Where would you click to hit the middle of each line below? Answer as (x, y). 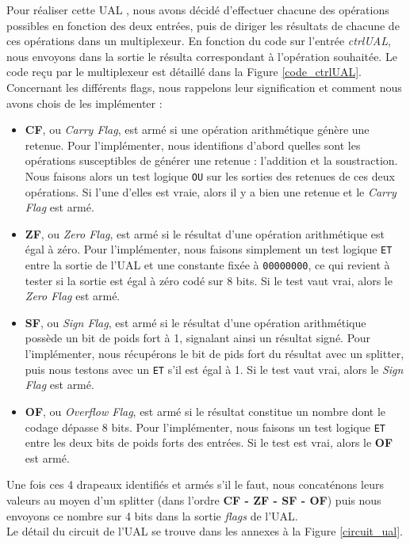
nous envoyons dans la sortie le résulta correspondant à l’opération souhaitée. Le (202, 56)
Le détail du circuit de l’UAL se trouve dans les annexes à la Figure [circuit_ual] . (205, 531)
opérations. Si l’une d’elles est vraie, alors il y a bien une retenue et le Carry (211, 191)
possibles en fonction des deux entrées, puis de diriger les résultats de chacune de (203, 25)
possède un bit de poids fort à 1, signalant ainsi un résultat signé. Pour (198, 338)
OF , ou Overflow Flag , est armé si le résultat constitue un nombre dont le (205, 411)
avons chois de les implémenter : (84, 103)
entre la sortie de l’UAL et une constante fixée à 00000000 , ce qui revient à (207, 265)
